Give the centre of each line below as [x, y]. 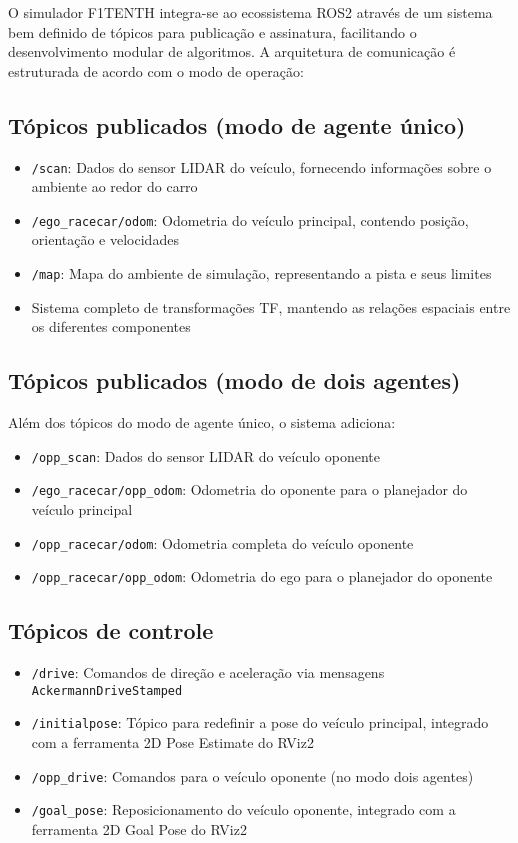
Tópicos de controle [111, 630]
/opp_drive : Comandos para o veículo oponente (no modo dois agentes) [252, 775]
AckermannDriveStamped [107, 690]
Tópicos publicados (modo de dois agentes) [234, 380]
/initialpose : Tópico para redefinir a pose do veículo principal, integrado [260, 722]
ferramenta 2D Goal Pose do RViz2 [139, 829]
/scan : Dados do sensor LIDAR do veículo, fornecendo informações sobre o [261, 166]
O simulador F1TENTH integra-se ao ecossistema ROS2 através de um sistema [250, 12]
